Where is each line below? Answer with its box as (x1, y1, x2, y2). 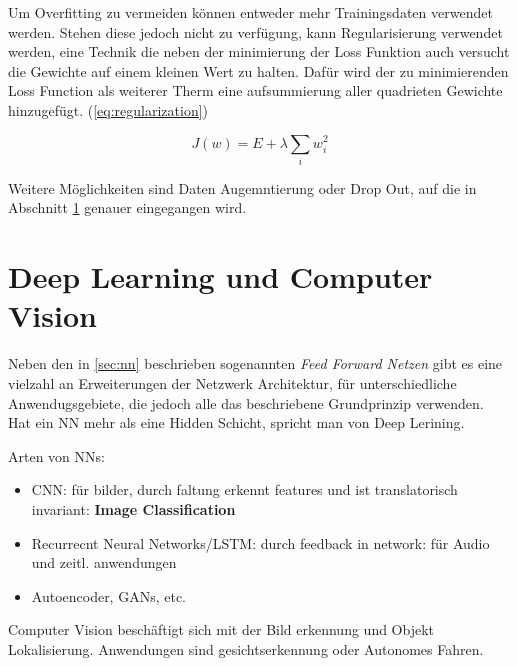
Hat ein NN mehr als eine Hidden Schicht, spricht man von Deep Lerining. (8, 412, 465, 433)
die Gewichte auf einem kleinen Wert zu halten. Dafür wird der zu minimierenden (8, 60, 509, 81)
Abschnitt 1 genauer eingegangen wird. (8, 197, 247, 218)
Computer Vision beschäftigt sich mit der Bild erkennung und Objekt (8, 619, 435, 640)
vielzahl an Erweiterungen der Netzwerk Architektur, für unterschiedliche (8, 372, 457, 393)
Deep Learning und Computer (8, 256, 433, 297)
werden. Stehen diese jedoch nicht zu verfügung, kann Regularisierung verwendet (8, 21, 503, 42)
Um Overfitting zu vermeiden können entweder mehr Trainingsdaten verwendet (8, 2, 493, 22)
